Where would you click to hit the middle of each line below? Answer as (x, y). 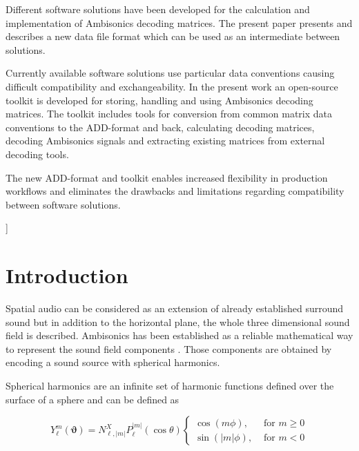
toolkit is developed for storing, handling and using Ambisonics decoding (159, 100)
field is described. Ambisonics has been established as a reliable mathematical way (179, 335)
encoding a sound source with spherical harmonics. (113, 362)
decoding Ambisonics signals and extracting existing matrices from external (165, 141)
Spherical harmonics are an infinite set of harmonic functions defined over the (170, 385)
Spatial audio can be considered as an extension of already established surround (175, 308)
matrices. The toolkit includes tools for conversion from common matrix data (169, 114)
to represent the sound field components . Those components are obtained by (169, 348)
